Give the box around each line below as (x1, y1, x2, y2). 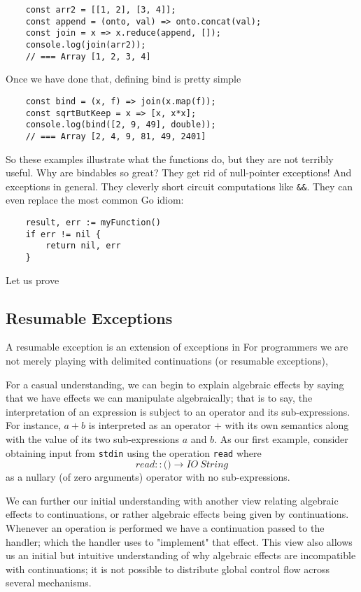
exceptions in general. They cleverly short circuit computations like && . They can (6, 178, 353, 193)
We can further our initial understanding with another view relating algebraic (6, 493, 339, 507)
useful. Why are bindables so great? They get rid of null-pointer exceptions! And (6, 165, 352, 180)
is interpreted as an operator (88, 418, 211, 432)
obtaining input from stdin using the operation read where (6, 445, 262, 460)
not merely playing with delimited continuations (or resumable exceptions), (6, 353, 328, 367)
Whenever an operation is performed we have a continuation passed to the (6, 520, 325, 535)
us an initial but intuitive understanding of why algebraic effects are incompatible (6, 548, 356, 563)
